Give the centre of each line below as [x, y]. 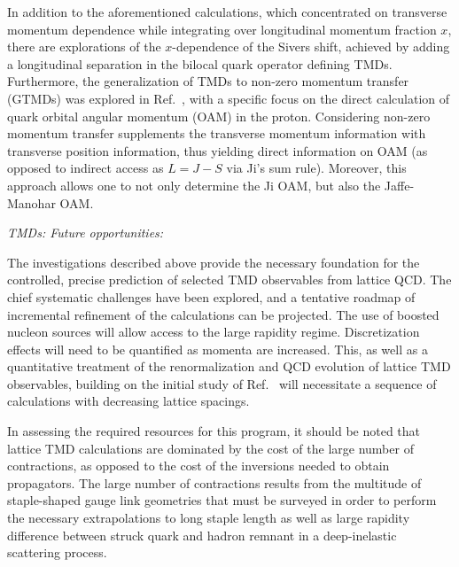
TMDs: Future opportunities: [86, 233]
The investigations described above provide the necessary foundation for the [214, 262]
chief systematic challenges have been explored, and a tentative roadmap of [211, 296]
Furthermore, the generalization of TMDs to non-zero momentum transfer [208, 81]
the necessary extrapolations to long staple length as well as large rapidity [209, 518]
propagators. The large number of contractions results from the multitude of [214, 482]
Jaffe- [399, 185]
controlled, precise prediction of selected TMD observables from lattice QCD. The [229, 280]
